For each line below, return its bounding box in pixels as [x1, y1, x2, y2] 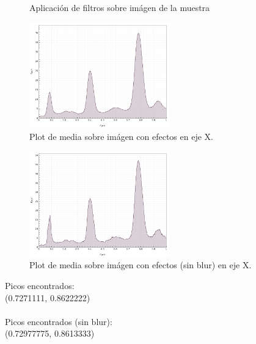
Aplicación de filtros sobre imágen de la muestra [29, 1, 210, 13]
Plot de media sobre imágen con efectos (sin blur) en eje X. [29, 258, 252, 271]
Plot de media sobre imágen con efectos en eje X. [29, 130, 213, 142]
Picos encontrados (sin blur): [5, 315, 112, 328]
